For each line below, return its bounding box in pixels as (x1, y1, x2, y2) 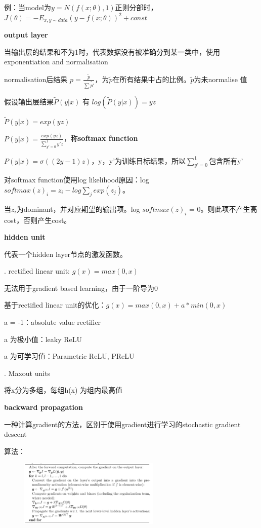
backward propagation (4, 402, 83, 412)
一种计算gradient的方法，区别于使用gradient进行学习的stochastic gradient (4, 419, 241, 429)
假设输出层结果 (4, 96, 54, 106)
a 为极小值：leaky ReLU (4, 333, 82, 344)
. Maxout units (4, 367, 51, 378)
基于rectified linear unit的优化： (4, 299, 106, 310)
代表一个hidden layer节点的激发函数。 (4, 248, 127, 259)
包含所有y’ (209, 155, 243, 166)
